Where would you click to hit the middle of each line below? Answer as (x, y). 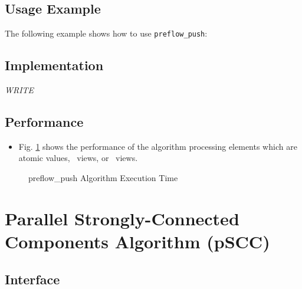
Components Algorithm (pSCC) (137, 242)
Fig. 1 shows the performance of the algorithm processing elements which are (158, 146)
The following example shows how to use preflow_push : (106, 33)
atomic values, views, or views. (78, 158)
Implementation (54, 65)
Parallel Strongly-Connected (122, 218)
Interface (32, 279)
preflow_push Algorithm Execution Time (103, 178)
